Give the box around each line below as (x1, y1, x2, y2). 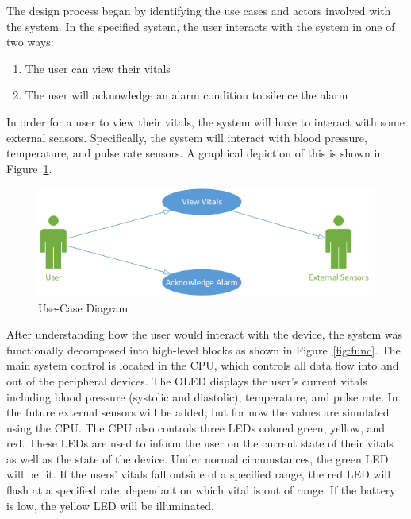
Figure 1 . (6, 160, 52, 176)
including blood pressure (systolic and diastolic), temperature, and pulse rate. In (6, 388, 398, 405)
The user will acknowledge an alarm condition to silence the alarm (25, 87, 348, 103)
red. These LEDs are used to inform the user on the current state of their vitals (6, 435, 394, 451)
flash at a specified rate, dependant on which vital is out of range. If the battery (6, 482, 396, 498)
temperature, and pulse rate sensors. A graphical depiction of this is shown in (6, 145, 384, 161)
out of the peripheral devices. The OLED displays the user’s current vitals (6, 372, 367, 389)
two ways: (6, 33, 54, 50)
